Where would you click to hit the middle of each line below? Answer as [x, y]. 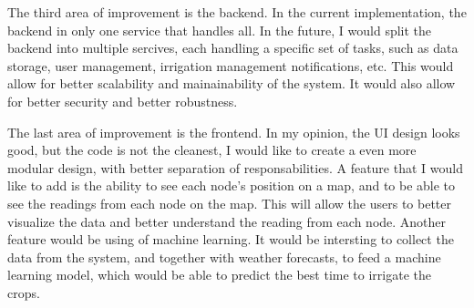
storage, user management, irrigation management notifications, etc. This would [231, 65]
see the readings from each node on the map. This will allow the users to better [229, 203]
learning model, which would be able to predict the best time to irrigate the [219, 275]
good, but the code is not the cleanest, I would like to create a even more [212, 150]
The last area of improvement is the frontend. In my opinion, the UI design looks [234, 132]
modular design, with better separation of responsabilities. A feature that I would [235, 167]
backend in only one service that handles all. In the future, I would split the [220, 30]
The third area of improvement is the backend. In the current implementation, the [237, 12]
